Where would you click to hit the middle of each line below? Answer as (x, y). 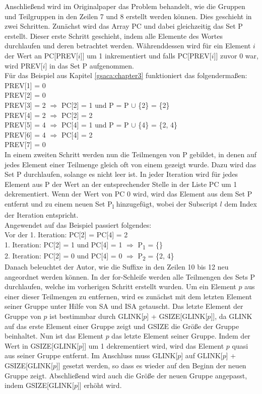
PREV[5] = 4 (25, 125)
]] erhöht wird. (100, 385)
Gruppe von (23, 316)
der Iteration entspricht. (42, 215)
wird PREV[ (24, 65)
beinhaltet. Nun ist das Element (54, 336)
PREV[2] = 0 (25, 95)
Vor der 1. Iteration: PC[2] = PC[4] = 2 (66, 235)
